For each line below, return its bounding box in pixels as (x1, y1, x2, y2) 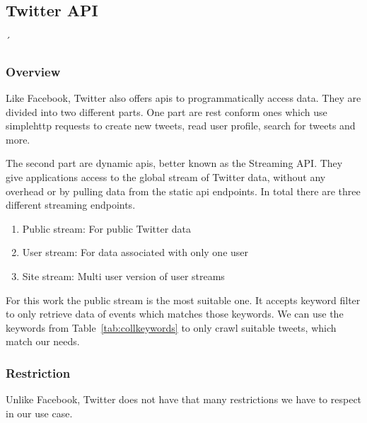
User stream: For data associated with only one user (22, 245, 249, 260)
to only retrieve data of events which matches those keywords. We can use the (6, 306, 344, 321)
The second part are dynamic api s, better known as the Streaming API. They (6, 156, 343, 170)
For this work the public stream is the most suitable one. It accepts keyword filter (6, 292, 361, 307)
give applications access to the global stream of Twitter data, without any (6, 169, 326, 184)
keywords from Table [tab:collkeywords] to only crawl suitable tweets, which (6, 320, 337, 335)
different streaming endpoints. (6, 197, 136, 212)
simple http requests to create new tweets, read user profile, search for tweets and (6, 118, 356, 133)
